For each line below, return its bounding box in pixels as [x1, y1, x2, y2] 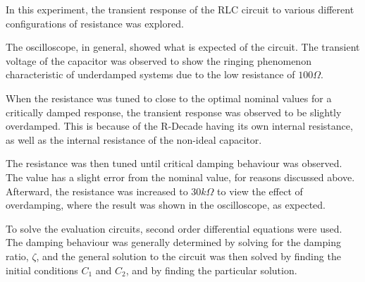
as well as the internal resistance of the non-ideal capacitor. [6, 132, 262, 147]
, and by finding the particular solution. [125, 262, 297, 277]
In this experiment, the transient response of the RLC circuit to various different [6, 2, 354, 16]
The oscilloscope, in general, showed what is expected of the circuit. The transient [6, 39, 360, 54]
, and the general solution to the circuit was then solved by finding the [36, 248, 341, 263]
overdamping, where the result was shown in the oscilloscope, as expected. [6, 197, 326, 212]
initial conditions [6, 262, 78, 277]
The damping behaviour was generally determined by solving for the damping [6, 235, 341, 250]
